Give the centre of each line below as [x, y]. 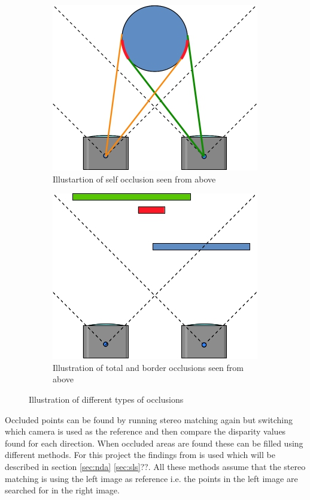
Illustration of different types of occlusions [106, 399]
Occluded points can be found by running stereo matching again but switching [149, 419]
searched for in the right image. [62, 490]
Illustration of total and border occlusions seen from [148, 367]
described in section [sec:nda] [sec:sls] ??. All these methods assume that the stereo [155, 466]
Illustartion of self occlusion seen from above [134, 179]
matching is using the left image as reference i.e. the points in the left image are [151, 478]
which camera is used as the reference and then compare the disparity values [145, 431]
